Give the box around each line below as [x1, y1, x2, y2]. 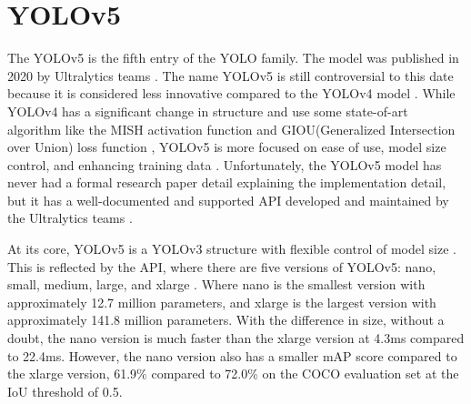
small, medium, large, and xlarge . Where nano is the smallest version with [7, 275, 426, 294]
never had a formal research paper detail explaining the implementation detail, [7, 173, 446, 192]
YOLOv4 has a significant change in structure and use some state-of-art [7, 101, 408, 120]
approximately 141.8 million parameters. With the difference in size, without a [7, 310, 445, 329]
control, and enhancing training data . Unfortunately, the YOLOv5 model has [7, 155, 442, 174]
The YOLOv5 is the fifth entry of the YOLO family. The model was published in [7, 48, 459, 67]
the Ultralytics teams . [7, 208, 133, 227]
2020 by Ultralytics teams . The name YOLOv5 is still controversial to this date [7, 66, 454, 85]
